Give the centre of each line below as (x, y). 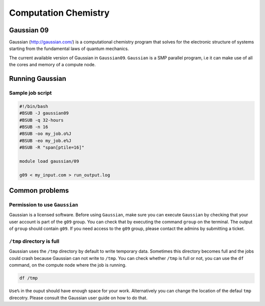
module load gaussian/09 (49, 161)
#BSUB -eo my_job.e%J (45, 140)
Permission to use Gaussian (44, 205)
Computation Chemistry (59, 13)
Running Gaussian (38, 79)
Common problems (39, 191)
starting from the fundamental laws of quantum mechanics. (69, 49)
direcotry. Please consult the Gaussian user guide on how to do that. (78, 298)
